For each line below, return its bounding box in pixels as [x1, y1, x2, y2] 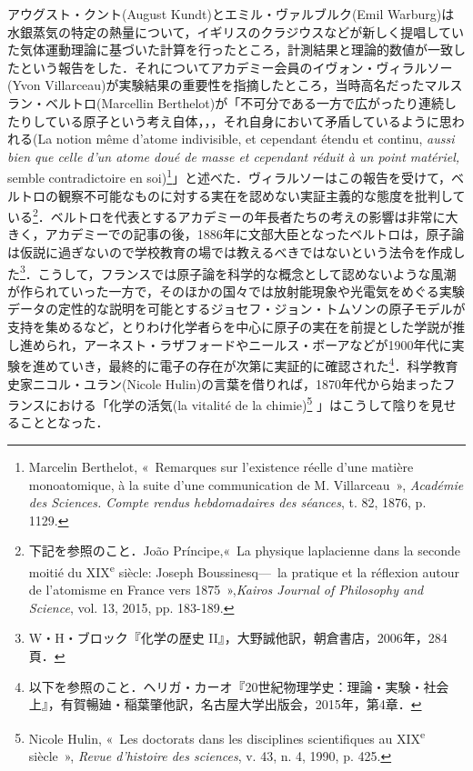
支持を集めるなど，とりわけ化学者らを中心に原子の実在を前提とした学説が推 [7, 317, 466, 336]
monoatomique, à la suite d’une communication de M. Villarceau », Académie [28, 475, 464, 494]
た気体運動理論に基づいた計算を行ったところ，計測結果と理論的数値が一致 [7, 40, 453, 59]
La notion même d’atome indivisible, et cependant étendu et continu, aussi [37, 129, 455, 148]
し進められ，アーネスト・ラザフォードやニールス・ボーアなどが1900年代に [7, 335, 452, 354]
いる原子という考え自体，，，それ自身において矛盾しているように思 [57, 111, 452, 130]
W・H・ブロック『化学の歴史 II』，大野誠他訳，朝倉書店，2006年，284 [28, 628, 448, 647]
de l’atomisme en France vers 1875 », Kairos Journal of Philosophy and [28, 580, 424, 599]
